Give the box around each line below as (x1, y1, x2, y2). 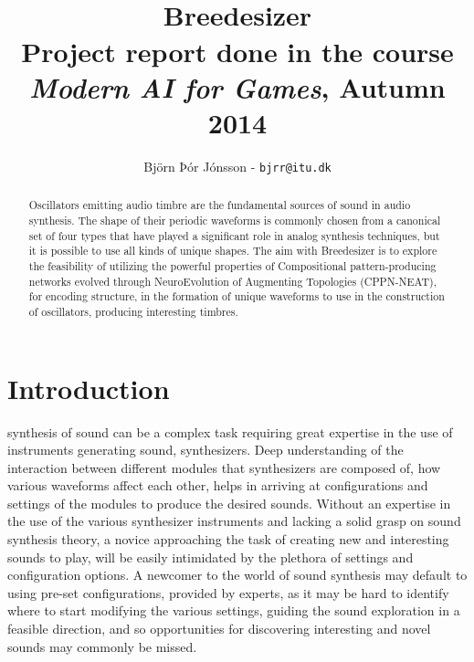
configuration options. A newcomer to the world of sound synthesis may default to (7, 565, 468, 584)
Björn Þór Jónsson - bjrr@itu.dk (143, 156, 332, 175)
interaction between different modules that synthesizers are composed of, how (7, 457, 441, 477)
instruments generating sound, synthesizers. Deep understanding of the (7, 440, 404, 459)
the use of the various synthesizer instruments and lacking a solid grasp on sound (7, 511, 461, 531)
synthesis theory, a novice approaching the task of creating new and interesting (7, 530, 449, 549)
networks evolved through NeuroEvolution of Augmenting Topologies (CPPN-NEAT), (28, 273, 437, 289)
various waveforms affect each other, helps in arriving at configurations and (7, 476, 428, 495)
